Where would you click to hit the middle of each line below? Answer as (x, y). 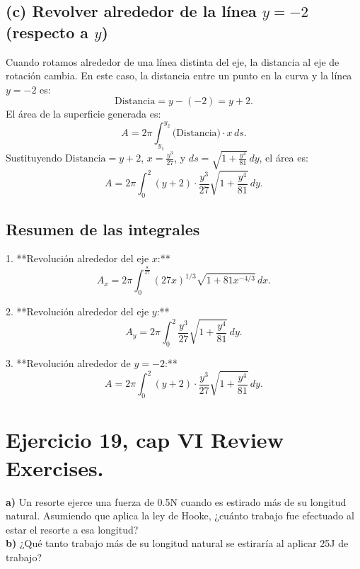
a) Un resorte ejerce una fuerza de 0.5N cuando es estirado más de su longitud (176, 501)
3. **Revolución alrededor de (68, 363)
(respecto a (47, 32)
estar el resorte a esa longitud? (72, 529)
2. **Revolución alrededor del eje (77, 311)
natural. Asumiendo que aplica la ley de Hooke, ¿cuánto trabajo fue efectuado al (180, 516)
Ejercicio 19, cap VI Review (145, 440)
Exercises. (55, 467)
